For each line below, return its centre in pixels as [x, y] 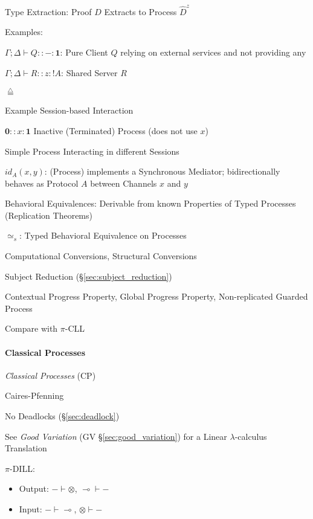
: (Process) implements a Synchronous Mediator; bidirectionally [162, 171]
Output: [34, 488]
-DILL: [22, 468]
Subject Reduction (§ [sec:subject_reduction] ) [89, 276]
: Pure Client [84, 52]
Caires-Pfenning [34, 395]
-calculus [251, 436]
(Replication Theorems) [49, 215]
